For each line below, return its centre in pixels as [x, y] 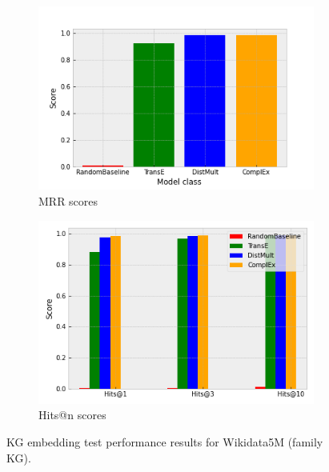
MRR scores [68, 200]
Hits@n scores [72, 415]
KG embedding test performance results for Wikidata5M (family [165, 442]
